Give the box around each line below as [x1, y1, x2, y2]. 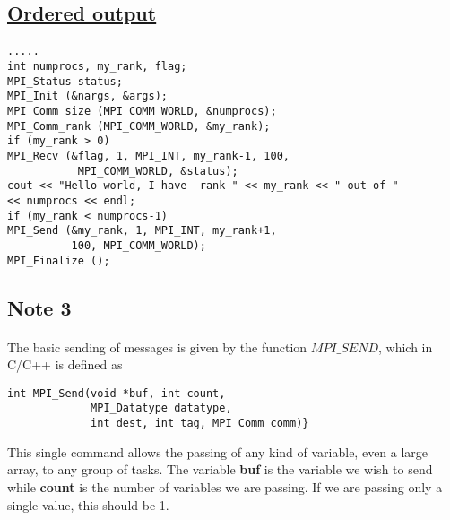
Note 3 [7, 293, 72, 321]
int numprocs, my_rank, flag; [7, 60, 187, 74]
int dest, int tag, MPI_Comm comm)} [91, 417, 309, 430]
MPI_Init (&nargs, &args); [7, 90, 168, 103]
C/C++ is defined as [7, 355, 123, 374]
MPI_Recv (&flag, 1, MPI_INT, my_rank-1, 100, [7, 149, 290, 162]
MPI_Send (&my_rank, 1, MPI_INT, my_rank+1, [7, 224, 277, 238]
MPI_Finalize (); [7, 254, 110, 267]
